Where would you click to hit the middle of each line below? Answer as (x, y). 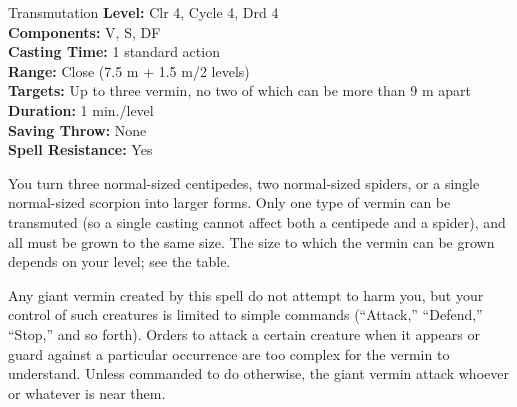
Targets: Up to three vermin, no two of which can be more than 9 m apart (239, 90)
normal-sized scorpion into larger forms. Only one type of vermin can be (229, 202)
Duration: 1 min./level (81, 109)
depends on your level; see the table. (119, 261)
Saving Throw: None (77, 129)
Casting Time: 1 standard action (114, 51)
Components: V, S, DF (84, 31)
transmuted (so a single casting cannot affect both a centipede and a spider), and (257, 221)
